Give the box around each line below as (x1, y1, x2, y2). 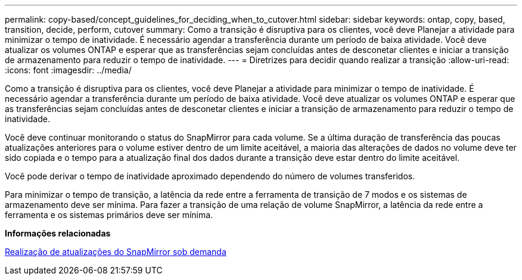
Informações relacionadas (5, 228, 111, 238)
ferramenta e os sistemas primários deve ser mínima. (5, 210, 213, 220)
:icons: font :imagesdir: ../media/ (5, 65, 132, 75)
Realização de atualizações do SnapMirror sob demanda (5, 247, 226, 257)
